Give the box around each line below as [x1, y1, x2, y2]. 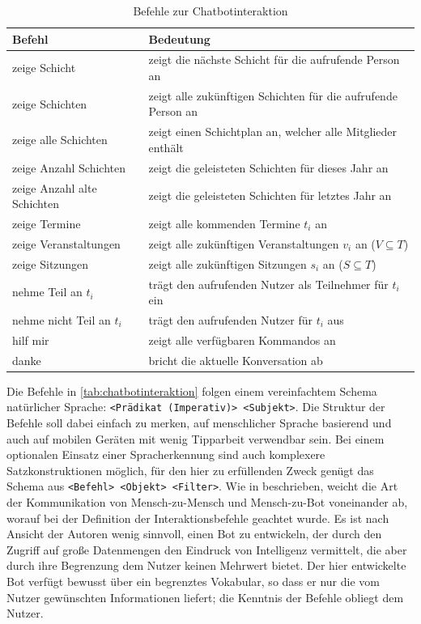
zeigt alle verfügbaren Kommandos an [148, 331, 336, 348]
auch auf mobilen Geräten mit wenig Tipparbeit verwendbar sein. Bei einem [6, 430, 385, 447]
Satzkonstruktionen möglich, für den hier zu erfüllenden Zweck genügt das [6, 461, 374, 478]
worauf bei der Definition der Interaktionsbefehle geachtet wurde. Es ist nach [6, 509, 389, 526]
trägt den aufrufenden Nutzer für [148, 312, 313, 328]
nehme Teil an [12, 283, 83, 300]
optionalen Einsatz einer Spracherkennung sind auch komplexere [6, 446, 325, 463]
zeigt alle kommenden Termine [148, 215, 300, 232]
